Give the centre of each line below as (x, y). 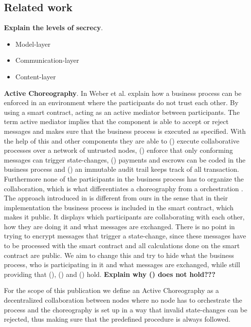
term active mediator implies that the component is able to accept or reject (116, 121)
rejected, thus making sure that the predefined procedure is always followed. (117, 319)
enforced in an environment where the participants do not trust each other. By (121, 102)
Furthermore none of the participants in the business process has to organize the (124, 178)
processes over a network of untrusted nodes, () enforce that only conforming (118, 150)
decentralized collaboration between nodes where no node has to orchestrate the (123, 300)
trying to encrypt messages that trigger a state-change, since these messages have (125, 236)
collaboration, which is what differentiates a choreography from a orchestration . (124, 188)
